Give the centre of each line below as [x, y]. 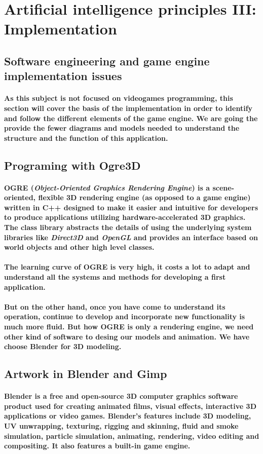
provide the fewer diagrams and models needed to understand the [122, 128]
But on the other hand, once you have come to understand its [115, 306]
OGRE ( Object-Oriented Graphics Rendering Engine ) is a [107, 187]
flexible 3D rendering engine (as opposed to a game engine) [144, 197]
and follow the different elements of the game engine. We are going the [131, 118]
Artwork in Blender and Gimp [86, 374]
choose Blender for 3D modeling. [63, 346]
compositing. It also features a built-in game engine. [97, 446]
